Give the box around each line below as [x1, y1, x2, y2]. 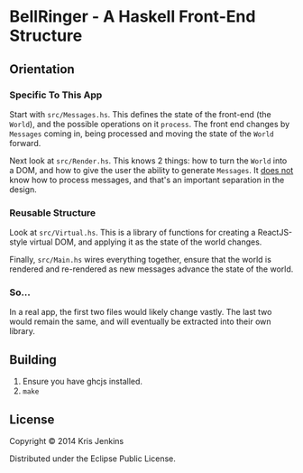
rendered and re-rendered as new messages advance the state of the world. [9, 264, 294, 274]
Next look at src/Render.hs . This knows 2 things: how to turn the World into [9, 155, 288, 166]
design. [9, 183, 38, 195]
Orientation [9, 61, 75, 77]
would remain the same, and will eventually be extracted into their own [9, 316, 271, 327]
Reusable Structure [9, 206, 96, 218]
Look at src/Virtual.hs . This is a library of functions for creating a [9, 227, 256, 238]
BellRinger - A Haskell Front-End [9, 6, 256, 27]
